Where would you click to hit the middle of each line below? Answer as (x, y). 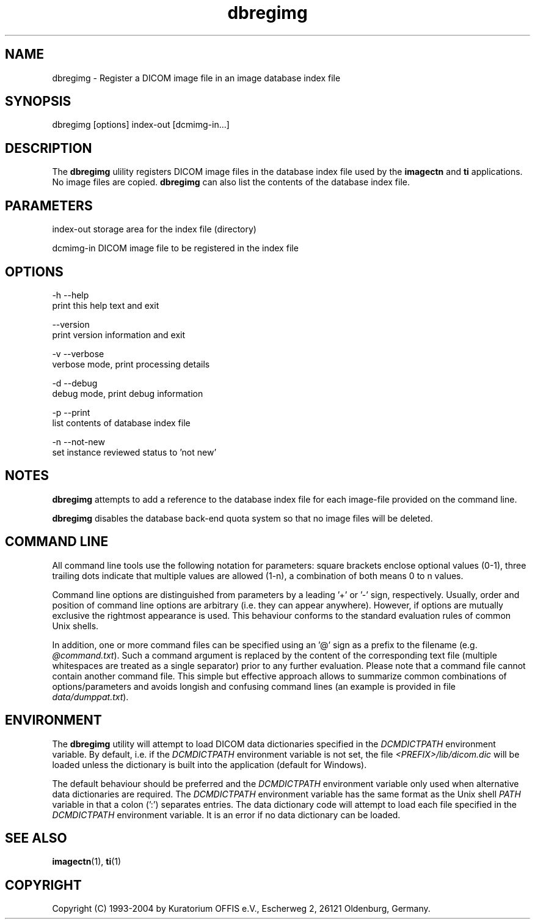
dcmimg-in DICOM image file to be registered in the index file (175, 248)
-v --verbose (78, 353)
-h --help (71, 295)
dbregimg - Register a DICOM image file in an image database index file (196, 78)
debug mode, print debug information (128, 393)
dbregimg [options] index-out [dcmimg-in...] (141, 125)
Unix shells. (75, 626)
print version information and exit (119, 334)
